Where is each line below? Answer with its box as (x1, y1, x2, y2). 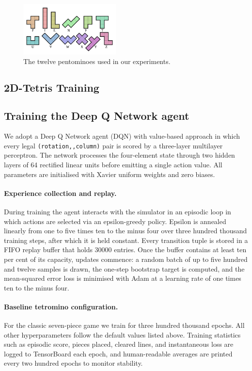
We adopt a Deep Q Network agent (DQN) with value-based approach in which (4, 131, 240, 141)
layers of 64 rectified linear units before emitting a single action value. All (4, 159, 222, 169)
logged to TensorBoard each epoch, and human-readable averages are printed (4, 348, 233, 358)
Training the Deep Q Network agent (4, 108, 189, 123)
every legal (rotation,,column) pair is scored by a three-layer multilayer (4, 140, 223, 150)
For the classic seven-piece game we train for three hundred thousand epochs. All (4, 320, 245, 330)
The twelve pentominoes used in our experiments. (23, 56, 171, 66)
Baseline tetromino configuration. (4, 301, 118, 311)
